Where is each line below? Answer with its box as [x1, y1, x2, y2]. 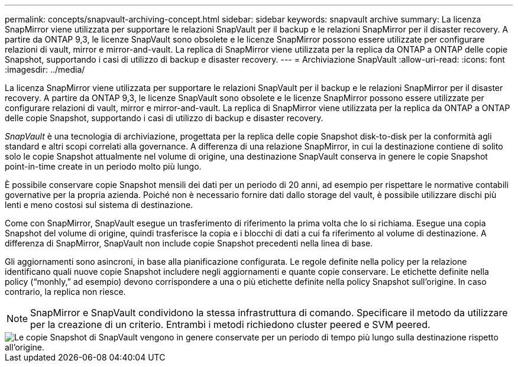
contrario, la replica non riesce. [5, 287, 126, 297]
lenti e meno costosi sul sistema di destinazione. [5, 200, 193, 210]
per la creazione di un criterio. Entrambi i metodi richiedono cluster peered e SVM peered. [30, 319, 430, 330]
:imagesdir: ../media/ [5, 64, 85, 74]
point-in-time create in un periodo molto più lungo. [5, 161, 202, 171]
